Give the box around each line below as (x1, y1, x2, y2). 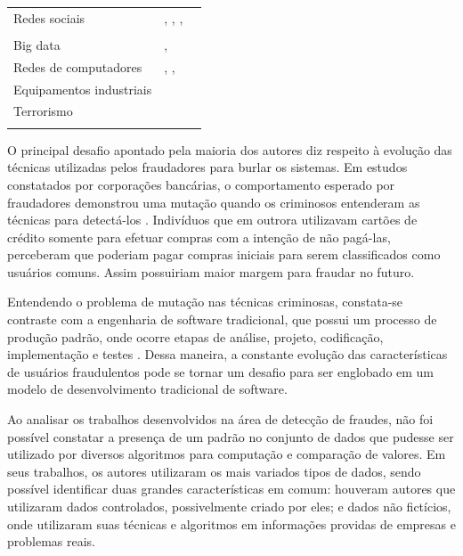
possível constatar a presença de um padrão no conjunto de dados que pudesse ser (7, 427, 454, 446)
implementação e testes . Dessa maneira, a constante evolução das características (7, 345, 448, 364)
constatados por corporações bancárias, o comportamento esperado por (7, 175, 395, 193)
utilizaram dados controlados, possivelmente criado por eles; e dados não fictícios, (7, 497, 451, 515)
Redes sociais (13, 8, 85, 27)
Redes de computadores (13, 57, 142, 76)
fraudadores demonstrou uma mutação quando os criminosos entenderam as (7, 192, 420, 211)
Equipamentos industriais (13, 79, 152, 98)
